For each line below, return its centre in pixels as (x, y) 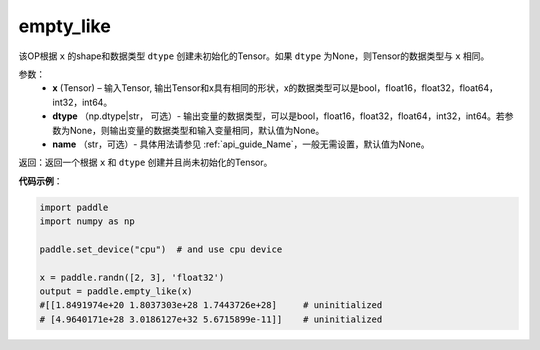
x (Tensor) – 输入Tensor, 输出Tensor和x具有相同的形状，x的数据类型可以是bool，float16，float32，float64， (275, 88)
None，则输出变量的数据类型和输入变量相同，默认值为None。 (197, 130)
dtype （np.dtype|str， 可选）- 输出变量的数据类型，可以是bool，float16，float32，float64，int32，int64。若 (278, 116)
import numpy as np (87, 221)
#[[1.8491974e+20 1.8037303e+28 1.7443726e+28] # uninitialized (211, 305)
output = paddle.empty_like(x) (116, 291)
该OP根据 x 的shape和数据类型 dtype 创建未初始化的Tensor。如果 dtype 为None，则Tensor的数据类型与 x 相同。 (254, 56)
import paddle (74, 207)
